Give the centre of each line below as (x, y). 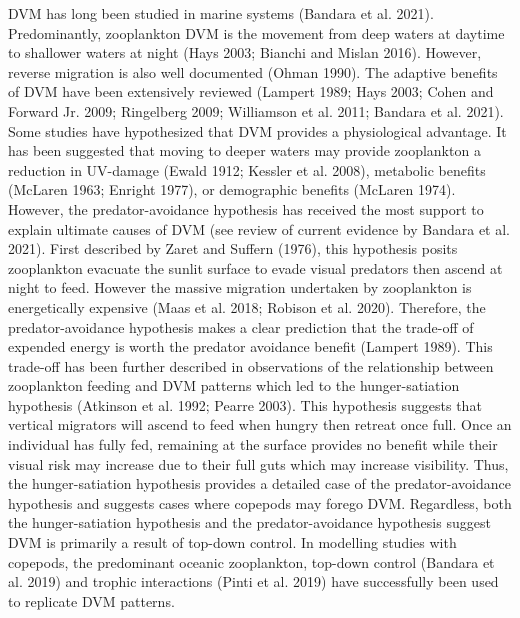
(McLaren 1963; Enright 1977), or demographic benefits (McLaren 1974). (232, 189)
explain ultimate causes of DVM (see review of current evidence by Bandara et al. (259, 228)
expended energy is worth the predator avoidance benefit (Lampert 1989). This (250, 346)
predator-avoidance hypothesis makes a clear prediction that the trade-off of (241, 326)
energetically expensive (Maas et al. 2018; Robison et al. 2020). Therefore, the (247, 306)
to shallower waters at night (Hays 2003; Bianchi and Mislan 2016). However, (245, 52)
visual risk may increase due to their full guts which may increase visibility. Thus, (258, 463)
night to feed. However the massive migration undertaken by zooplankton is (240, 287)
